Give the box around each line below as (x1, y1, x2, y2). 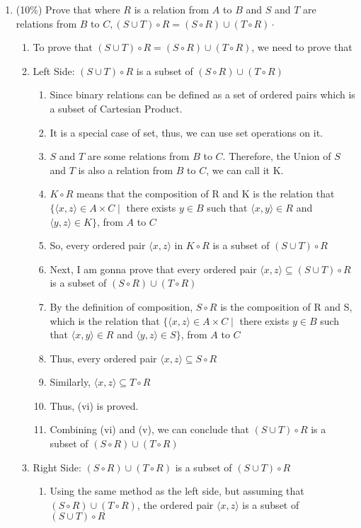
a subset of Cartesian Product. (50, 101, 183, 115)
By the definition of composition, (50, 299, 193, 314)
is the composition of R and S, (220, 299, 353, 314)
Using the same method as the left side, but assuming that (50, 483, 304, 498)
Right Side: (33, 459, 81, 474)
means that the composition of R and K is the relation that (76, 186, 335, 201)
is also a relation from (78, 162, 173, 177)
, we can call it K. (206, 162, 284, 177)
